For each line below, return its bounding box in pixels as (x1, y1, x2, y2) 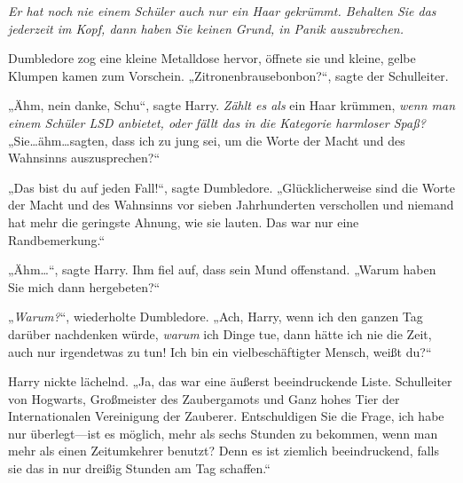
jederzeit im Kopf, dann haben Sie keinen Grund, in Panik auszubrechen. (8, 19, 404, 37)
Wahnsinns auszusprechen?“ (8, 148, 161, 167)
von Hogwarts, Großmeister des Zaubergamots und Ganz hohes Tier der (8, 389, 400, 408)
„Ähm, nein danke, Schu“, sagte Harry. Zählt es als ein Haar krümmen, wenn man (8, 96, 456, 115)
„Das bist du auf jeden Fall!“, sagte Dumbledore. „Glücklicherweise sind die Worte (8, 178, 456, 196)
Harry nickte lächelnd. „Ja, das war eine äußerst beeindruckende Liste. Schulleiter (8, 372, 452, 391)
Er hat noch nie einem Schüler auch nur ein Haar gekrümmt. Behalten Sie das (8, 2, 436, 20)
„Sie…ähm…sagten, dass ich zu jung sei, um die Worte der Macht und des (8, 131, 405, 149)
